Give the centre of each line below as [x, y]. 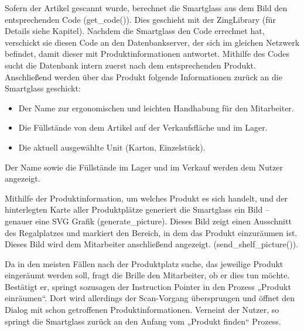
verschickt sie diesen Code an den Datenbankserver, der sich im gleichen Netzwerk [152, 42]
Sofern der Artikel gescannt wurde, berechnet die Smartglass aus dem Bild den [146, 8]
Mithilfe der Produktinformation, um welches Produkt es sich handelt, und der [146, 198]
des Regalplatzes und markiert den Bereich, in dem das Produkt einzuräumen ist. [151, 232]
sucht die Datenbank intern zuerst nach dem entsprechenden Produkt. [130, 65]
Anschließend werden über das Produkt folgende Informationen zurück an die [144, 76]
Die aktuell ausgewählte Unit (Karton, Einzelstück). [112, 147]
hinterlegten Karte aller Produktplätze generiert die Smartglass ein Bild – [137, 209]
